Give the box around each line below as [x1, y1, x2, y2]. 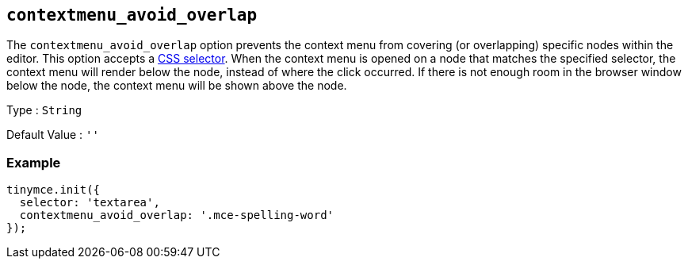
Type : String [6, 103, 82, 117]
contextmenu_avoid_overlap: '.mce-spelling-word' [19, 209, 334, 222]
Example [6, 154, 61, 171]
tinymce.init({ [6, 183, 101, 197]
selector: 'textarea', [19, 196, 160, 209]
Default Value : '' [6, 128, 99, 142]
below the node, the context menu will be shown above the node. [6, 79, 347, 93]
